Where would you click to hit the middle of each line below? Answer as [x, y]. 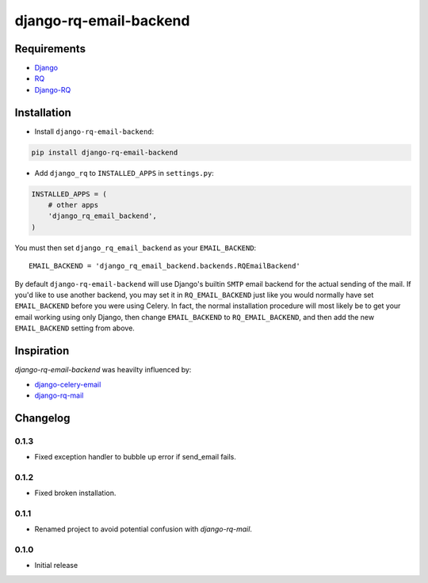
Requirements [50, 49]
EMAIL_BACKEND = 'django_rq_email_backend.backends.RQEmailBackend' [164, 266]
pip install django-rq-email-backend [105, 152]
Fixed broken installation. [75, 493]
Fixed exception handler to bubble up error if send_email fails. [136, 457]
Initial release [56, 566]
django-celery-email [68, 384]
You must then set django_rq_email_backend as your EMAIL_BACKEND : [136, 248]
